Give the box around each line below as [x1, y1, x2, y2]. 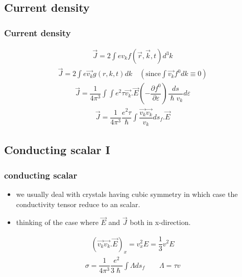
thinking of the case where [16, 217, 99, 228]
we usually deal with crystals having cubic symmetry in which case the [16, 189, 238, 199]
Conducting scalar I [4, 142, 110, 158]
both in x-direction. [130, 217, 191, 228]
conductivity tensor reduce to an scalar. [16, 198, 140, 209]
